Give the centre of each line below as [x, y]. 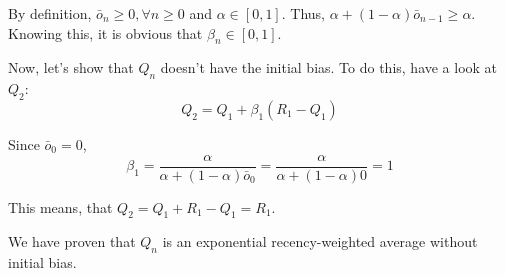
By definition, [50, 13]
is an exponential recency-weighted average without [320, 241]
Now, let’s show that [71, 67]
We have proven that [72, 241]
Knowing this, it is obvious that [105, 32]
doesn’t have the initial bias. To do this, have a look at [329, 67]
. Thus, [303, 13]
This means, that [60, 206]
